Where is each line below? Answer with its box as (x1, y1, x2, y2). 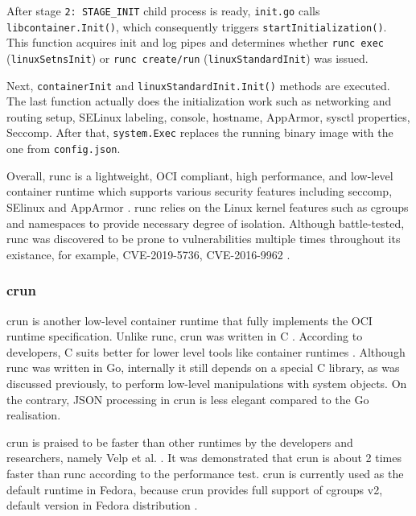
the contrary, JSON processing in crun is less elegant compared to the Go (6, 390, 369, 407)
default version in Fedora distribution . (6, 497, 198, 514)
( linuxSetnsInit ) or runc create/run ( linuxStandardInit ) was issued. (6, 49, 369, 66)
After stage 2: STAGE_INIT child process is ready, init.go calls (6, 2, 320, 19)
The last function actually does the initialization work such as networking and (6, 93, 392, 109)
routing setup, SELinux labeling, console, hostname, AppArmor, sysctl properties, (6, 108, 410, 125)
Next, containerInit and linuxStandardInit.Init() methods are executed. (6, 76, 390, 93)
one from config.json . (6, 140, 121, 157)
